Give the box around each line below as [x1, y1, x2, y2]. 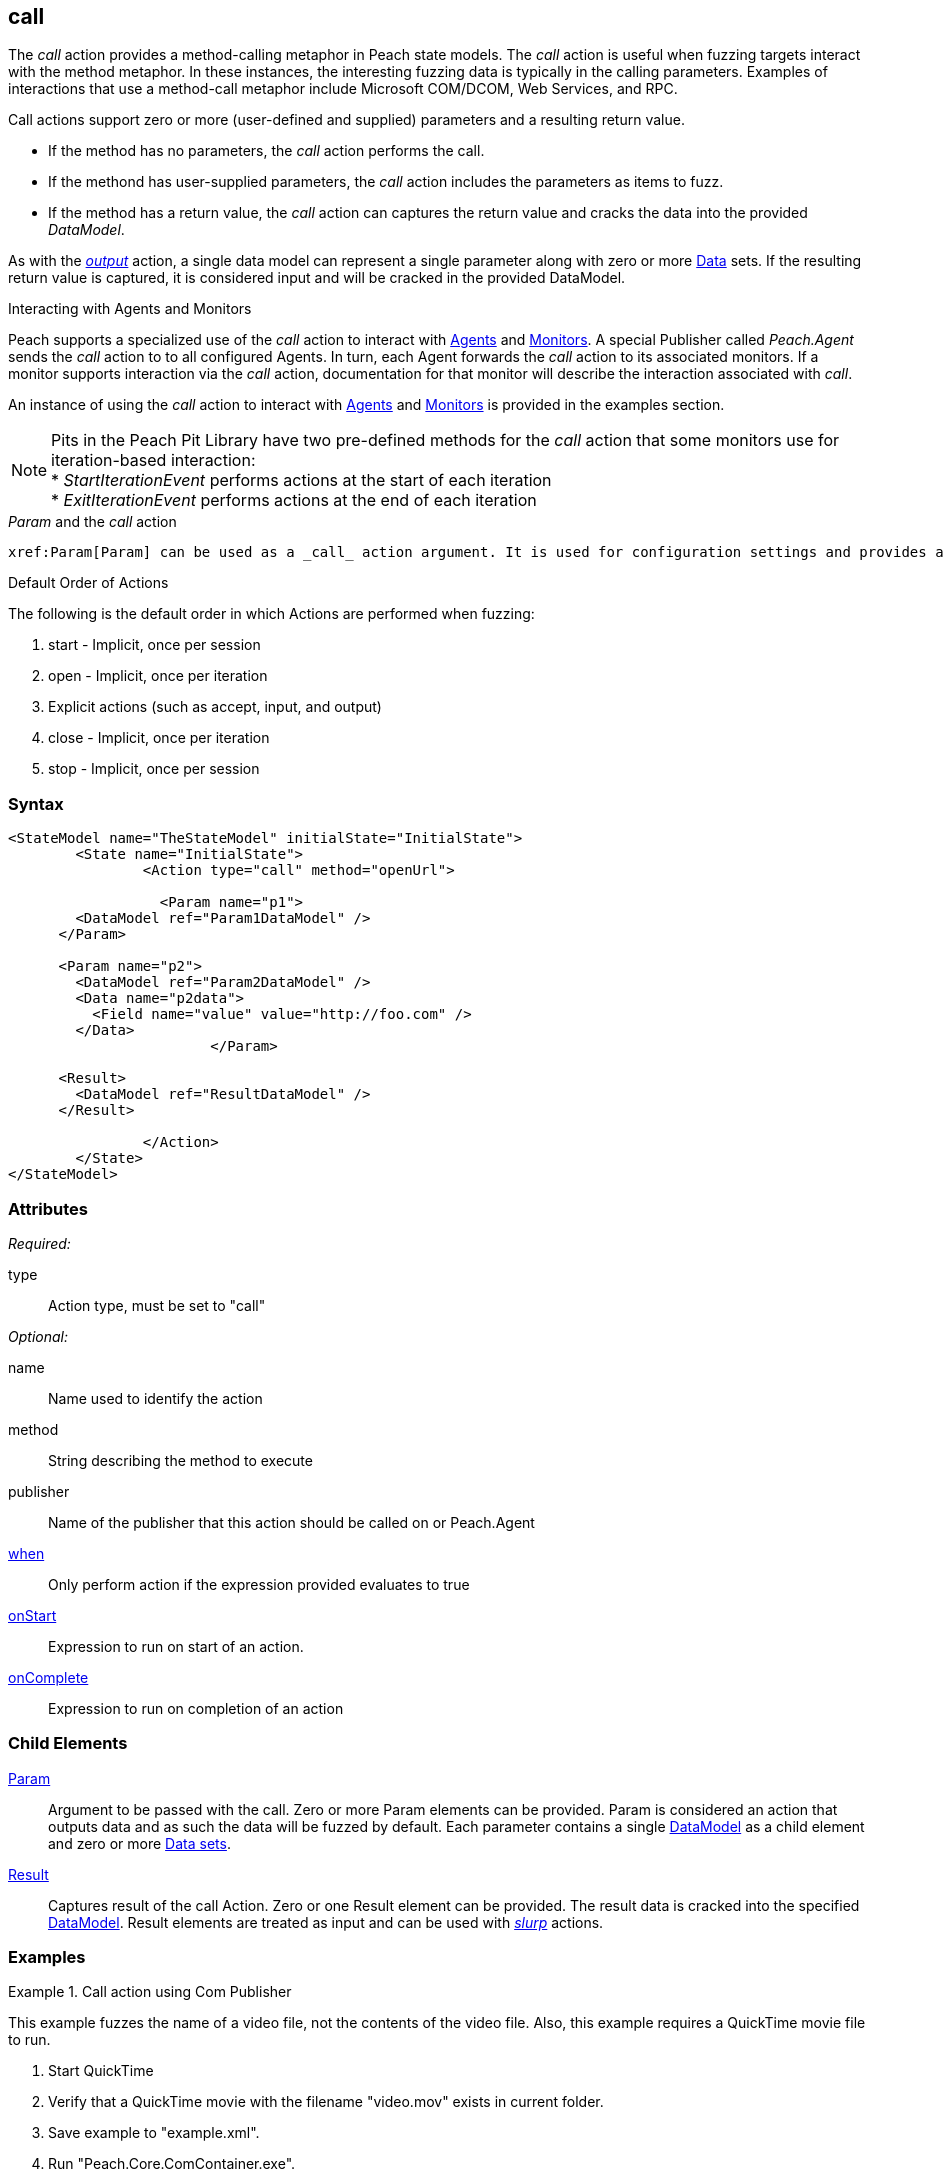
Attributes [8, 1198, 88, 1219]
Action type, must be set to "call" [48, 1296, 266, 1314]
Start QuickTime [48, 2062, 154, 2080]
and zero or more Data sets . [48, 1834, 231, 1852]
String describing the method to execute [48, 1451, 313, 1469]
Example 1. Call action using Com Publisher [8, 1983, 292, 2001]
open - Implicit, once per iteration [48, 667, 268, 685]
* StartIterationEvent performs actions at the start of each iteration [51, 470, 552, 491]
